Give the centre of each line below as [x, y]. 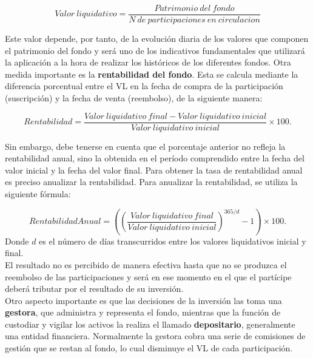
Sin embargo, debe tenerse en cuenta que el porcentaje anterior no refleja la [145, 146]
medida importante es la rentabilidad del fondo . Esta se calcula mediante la [152, 74]
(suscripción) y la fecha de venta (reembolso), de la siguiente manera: [134, 98]
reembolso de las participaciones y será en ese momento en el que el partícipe [148, 276]
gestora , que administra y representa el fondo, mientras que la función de [143, 312]
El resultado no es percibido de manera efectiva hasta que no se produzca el [146, 264]
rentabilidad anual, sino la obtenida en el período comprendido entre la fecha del [155, 158]
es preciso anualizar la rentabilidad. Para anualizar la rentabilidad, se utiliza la [151, 182]
